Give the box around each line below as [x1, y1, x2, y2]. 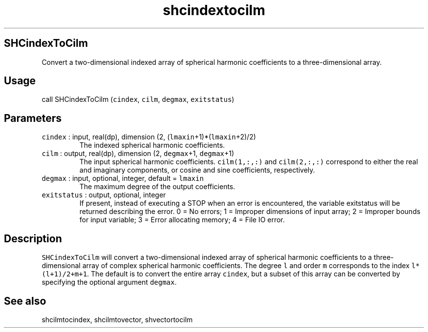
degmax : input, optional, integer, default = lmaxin [42, 174, 204, 183]
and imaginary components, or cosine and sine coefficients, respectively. [79, 166, 315, 175]
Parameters [4, 112, 62, 124]
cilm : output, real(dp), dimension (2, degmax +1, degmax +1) [42, 149, 235, 158]
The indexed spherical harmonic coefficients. [79, 141, 225, 150]
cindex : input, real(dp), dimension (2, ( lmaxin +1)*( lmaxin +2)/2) [42, 133, 256, 141]
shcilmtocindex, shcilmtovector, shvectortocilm [42, 315, 193, 324]
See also [4, 294, 46, 307]
